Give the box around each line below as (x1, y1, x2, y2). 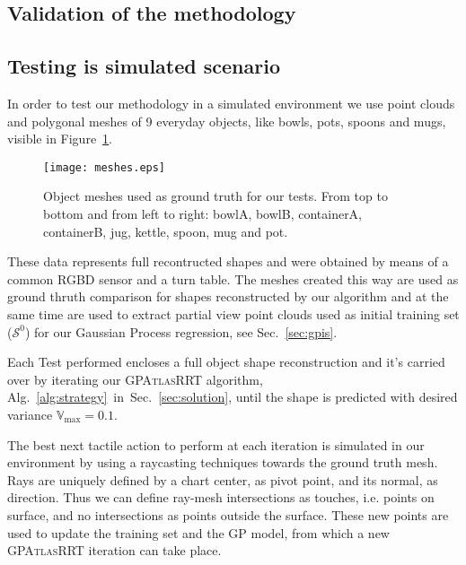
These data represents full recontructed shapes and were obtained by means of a (7, 252, 449, 271)
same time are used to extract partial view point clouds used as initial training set (7, 304, 460, 323)
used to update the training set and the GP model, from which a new (7, 523, 390, 542)
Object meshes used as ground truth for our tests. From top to (43, 187, 388, 205)
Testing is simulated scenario (7, 52, 280, 80)
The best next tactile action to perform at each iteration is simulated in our (7, 435, 425, 454)
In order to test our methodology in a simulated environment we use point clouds (7, 93, 455, 112)
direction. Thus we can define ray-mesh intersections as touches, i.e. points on (7, 488, 435, 507)
